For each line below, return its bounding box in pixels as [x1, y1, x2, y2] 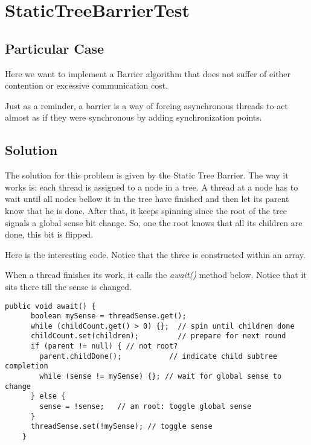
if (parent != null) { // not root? [30, 342, 178, 351]
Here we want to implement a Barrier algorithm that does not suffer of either [5, 67, 291, 80]
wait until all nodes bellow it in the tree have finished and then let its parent [5, 192, 289, 205]
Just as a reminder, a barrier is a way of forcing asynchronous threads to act [5, 99, 288, 112]
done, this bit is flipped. [5, 228, 94, 241]
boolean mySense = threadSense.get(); [30, 312, 187, 321]
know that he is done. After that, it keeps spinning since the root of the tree [5, 204, 287, 216]
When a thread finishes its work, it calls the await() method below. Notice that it [5, 268, 307, 281]
